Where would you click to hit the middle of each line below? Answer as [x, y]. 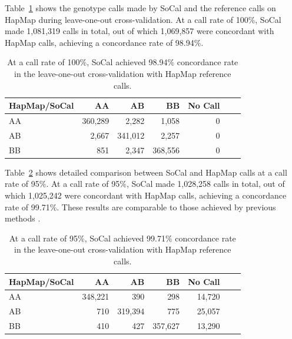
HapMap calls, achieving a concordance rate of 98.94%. [104, 42]
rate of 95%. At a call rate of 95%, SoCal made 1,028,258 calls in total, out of [145, 184]
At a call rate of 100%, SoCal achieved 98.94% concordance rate [123, 62]
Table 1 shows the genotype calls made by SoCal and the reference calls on [140, 8]
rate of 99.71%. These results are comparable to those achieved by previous [140, 207]
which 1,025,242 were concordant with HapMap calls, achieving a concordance [146, 195]
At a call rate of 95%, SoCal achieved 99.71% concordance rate [122, 238]
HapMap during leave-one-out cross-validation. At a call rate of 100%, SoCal [143, 19]
